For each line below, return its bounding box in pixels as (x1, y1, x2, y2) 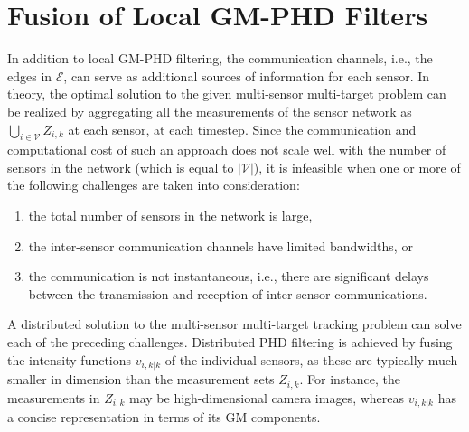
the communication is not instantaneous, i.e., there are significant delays (28, 267, 429, 286)
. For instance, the (299, 370, 401, 389)
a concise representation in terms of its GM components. (7, 408, 321, 426)
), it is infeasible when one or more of (253, 157, 461, 176)
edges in (7, 66, 52, 85)
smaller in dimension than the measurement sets (7, 370, 275, 389)
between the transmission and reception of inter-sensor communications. (28, 284, 427, 303)
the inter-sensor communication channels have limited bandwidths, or (28, 236, 413, 255)
